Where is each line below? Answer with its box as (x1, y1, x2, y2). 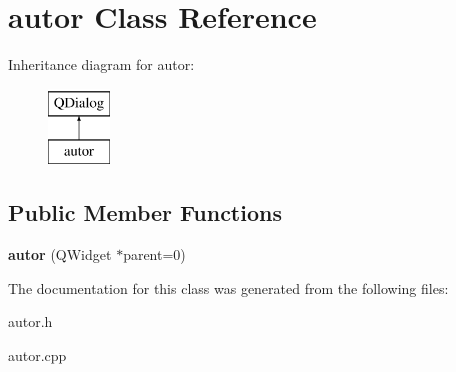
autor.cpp (8, 344, 67, 365)
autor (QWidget (8, 244, 112, 265)
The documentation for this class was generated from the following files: (8, 277, 449, 298)
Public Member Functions (8, 197, 282, 228)
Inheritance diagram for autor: (8, 54, 195, 75)
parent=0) (123, 244, 186, 265)
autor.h (8, 311, 53, 332)
